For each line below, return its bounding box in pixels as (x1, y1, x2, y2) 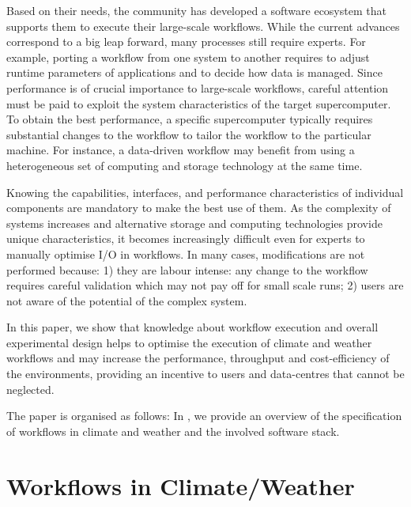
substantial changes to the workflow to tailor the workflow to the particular (6, 126, 371, 142)
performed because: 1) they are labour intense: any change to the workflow (6, 261, 368, 278)
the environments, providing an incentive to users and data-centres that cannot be (6, 365, 405, 382)
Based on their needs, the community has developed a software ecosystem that (6, 2, 386, 18)
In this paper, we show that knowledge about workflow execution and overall (6, 319, 379, 335)
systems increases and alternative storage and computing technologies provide (6, 214, 383, 231)
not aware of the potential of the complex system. (6, 292, 247, 308)
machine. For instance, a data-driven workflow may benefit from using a (6, 142, 355, 158)
